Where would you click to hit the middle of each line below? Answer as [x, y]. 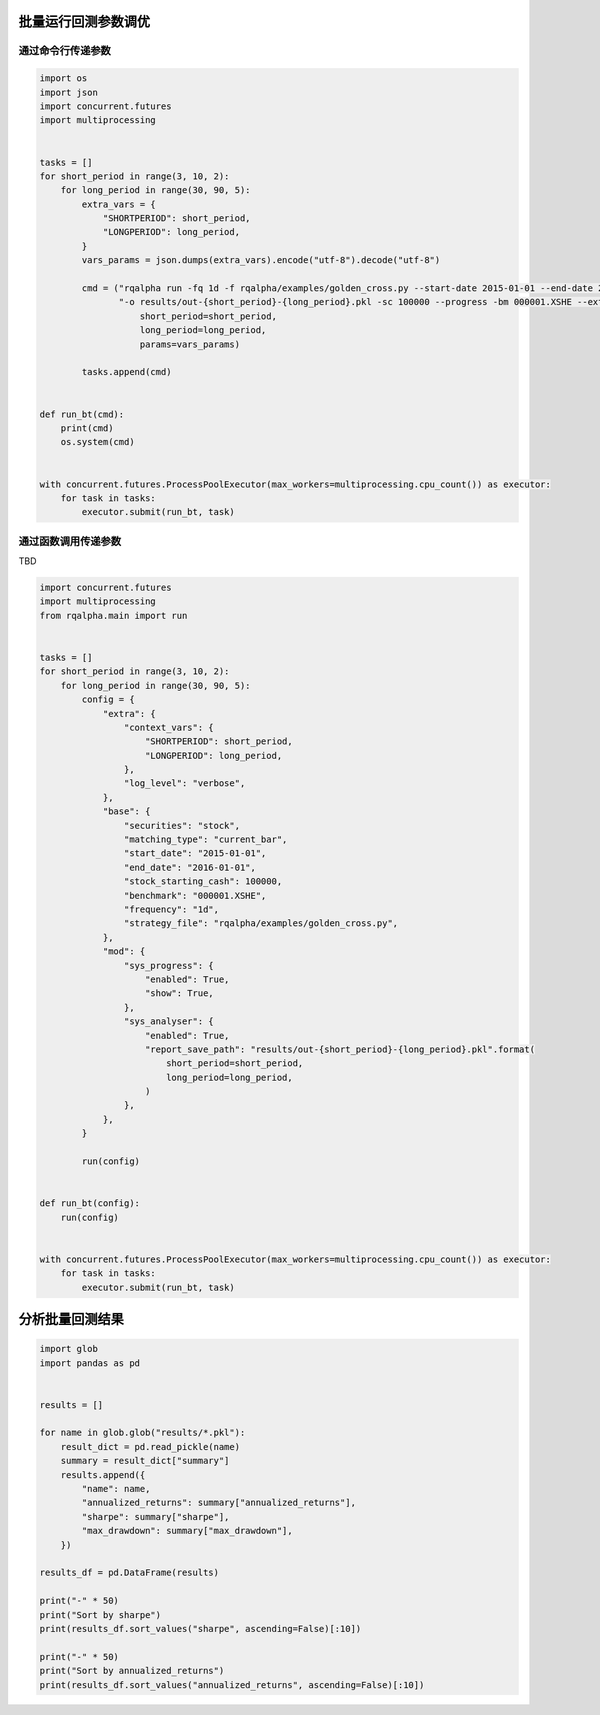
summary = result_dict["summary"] [145, 1461]
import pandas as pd [89, 1363]
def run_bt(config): [89, 1203]
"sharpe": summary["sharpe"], [155, 1516]
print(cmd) [87, 428]
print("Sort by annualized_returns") [132, 1671]
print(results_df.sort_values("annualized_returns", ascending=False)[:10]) [232, 1684]
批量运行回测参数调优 [84, 21]
